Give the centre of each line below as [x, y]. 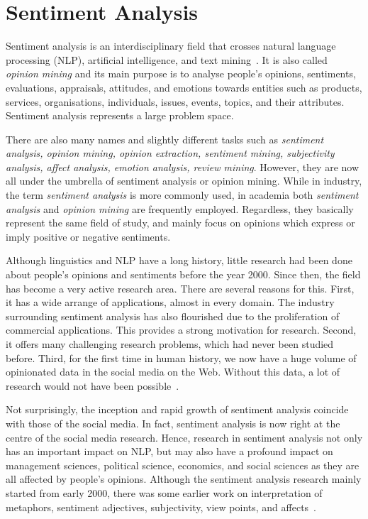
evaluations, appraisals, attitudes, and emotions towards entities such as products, [184, 87]
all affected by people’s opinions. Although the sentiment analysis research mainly [184, 479]
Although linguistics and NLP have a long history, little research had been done [179, 260]
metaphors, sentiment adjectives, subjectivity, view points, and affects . [161, 507]
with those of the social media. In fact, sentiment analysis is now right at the [173, 423]
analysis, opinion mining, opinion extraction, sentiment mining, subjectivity [170, 153]
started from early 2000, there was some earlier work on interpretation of [164, 492]
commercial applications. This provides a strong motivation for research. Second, [181, 330]
